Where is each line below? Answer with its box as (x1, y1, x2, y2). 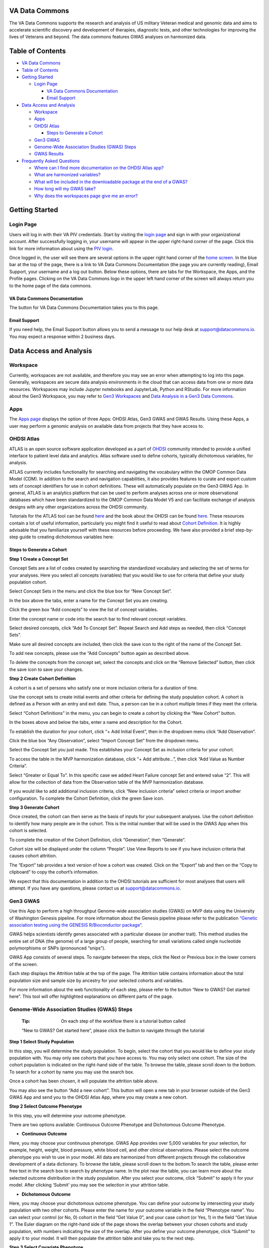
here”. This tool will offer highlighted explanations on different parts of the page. (9, 993, 173, 999)
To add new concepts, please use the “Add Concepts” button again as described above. (9, 650, 190, 656)
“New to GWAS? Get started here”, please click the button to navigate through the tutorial (21, 1027, 205, 1033)
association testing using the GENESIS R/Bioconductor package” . (9, 922, 143, 928)
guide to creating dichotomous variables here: (19, 534, 114, 540)
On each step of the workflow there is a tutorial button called (61, 1018, 186, 1024)
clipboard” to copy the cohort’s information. (9, 869, 99, 875)
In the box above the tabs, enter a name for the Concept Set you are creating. (9, 597, 168, 604)
